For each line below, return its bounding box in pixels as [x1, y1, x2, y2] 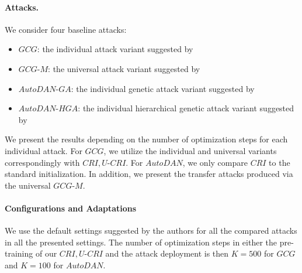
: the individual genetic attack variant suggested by [71, 82, 255, 94]
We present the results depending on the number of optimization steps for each [5, 133, 288, 145]
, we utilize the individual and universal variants [103, 144, 277, 156]
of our [35, 247, 57, 260]
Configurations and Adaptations [5, 202, 137, 214]
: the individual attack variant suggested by [37, 43, 193, 55]
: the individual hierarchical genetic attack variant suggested [78, 102, 294, 114]
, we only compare [182, 156, 248, 168]
